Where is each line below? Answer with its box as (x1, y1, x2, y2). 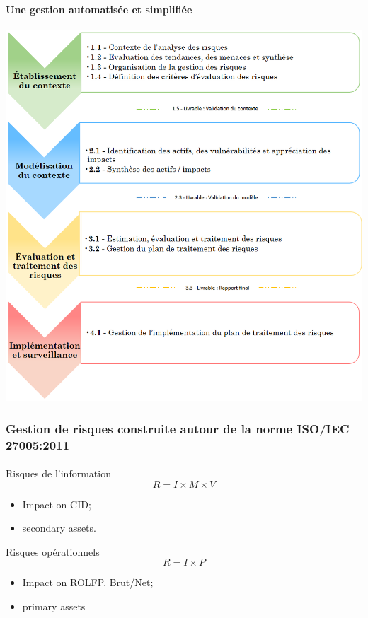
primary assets (22, 599, 86, 614)
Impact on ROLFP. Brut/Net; (22, 575, 154, 590)
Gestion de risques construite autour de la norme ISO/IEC (6, 419, 350, 437)
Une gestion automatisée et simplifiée (6, 1, 192, 16)
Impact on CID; (22, 496, 91, 511)
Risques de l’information (6, 466, 111, 481)
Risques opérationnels (6, 544, 100, 559)
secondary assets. (22, 520, 96, 535)
